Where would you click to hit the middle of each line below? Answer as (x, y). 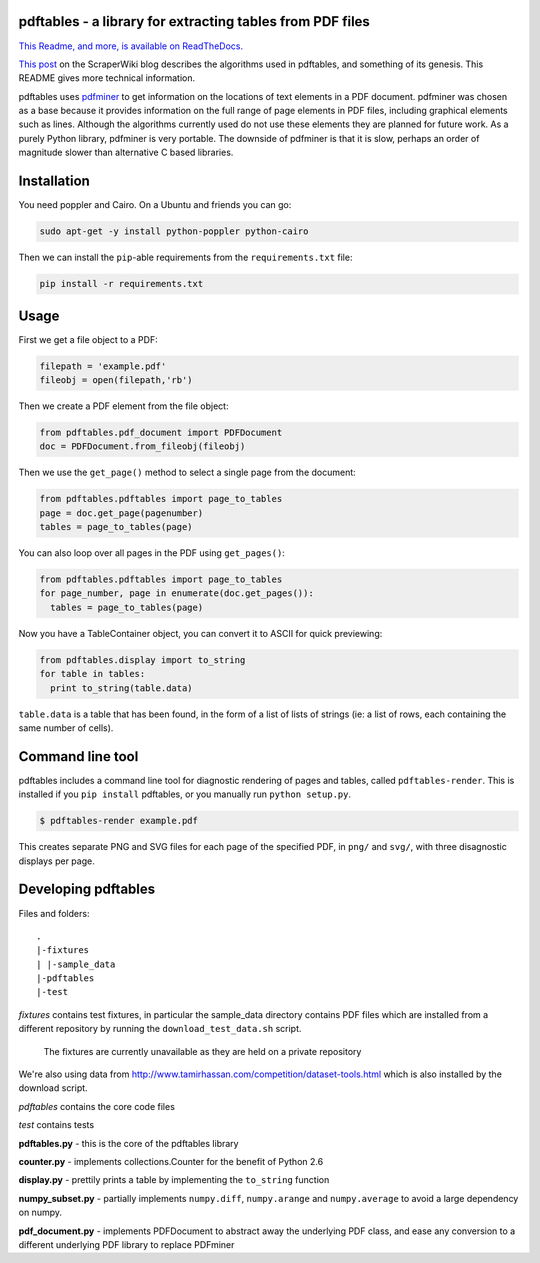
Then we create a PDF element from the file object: (123, 406)
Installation (54, 181)
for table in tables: (92, 674)
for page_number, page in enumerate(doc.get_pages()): (176, 593)
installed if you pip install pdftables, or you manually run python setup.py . (185, 794)
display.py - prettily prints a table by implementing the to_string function (174, 1180)
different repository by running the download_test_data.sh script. (160, 1029)
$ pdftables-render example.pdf (119, 821)
